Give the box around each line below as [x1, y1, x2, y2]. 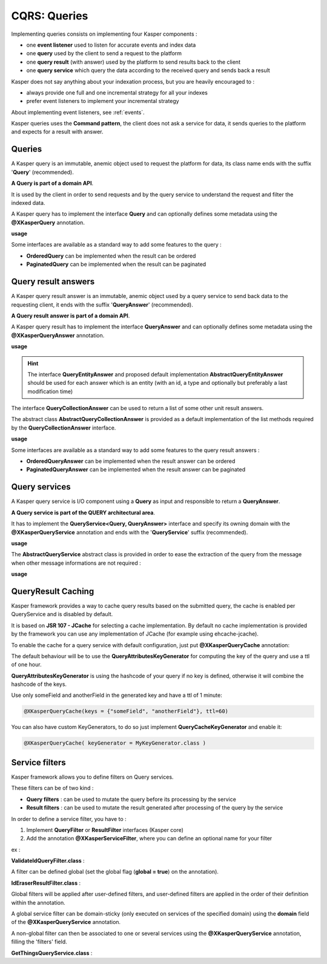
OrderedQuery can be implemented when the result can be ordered [26, 252, 196, 259]
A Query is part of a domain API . [11, 179, 94, 187]
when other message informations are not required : [11, 559, 142, 567]
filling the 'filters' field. [11, 938, 67, 945]
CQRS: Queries [11, 9, 88, 22]
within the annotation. [11, 899, 66, 906]
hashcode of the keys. [11, 680, 67, 688]
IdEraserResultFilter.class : [11, 879, 81, 886]
